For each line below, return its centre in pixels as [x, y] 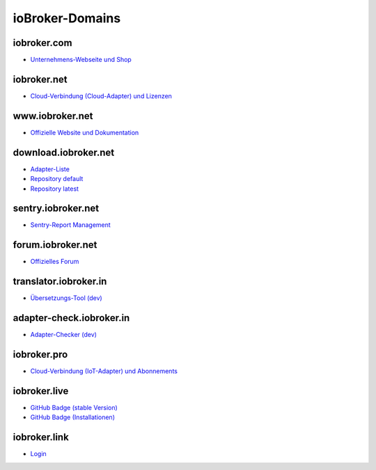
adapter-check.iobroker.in [71, 318]
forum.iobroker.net [55, 245]
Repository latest [55, 189]
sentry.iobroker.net [56, 209]
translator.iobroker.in [60, 282]
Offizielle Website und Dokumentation [85, 132]
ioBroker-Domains [67, 18]
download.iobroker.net [64, 152]
